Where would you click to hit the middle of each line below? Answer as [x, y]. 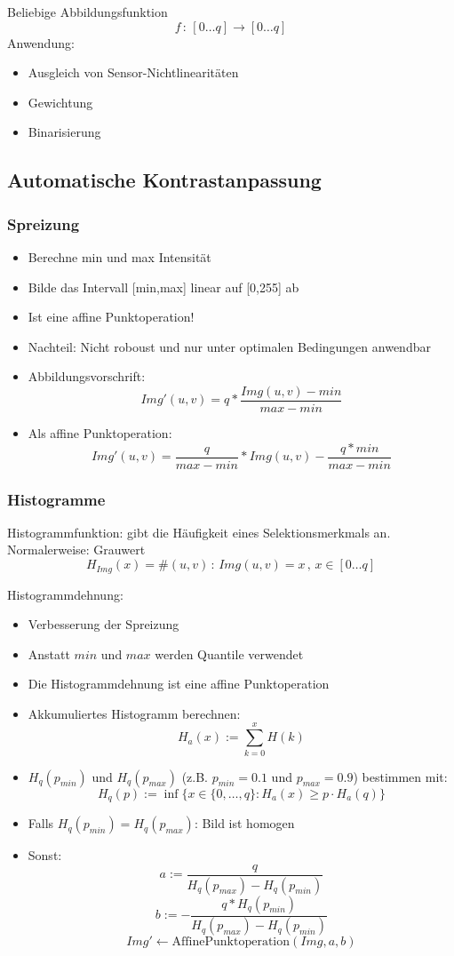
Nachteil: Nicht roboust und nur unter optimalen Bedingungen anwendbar [229, 346]
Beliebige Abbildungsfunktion [88, 12]
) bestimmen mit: [400, 776]
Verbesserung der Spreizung [104, 624]
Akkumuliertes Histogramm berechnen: [134, 713]
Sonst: [45, 855]
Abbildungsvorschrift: [87, 376]
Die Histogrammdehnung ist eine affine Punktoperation [179, 684]
